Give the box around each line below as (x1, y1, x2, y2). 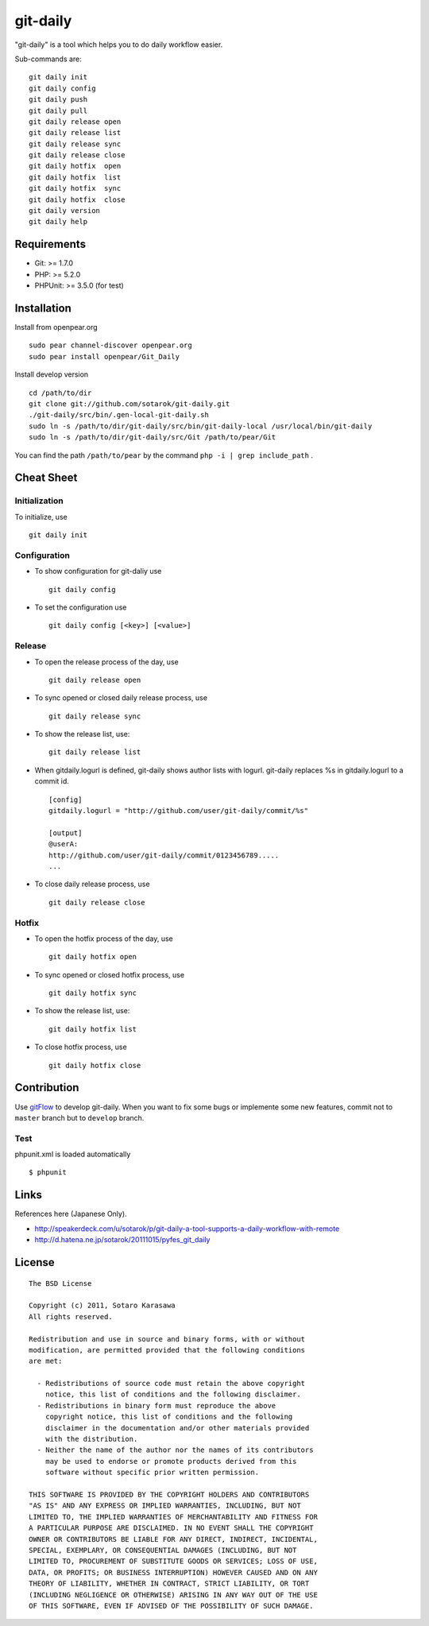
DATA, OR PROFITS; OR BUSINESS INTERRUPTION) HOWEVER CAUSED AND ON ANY (29, 1568, 318, 1577)
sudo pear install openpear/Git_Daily (29, 352, 180, 361)
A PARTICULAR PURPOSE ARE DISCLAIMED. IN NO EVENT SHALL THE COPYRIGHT (29, 1523, 314, 1533)
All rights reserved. (29, 1312, 113, 1321)
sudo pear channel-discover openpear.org (29, 341, 192, 350)
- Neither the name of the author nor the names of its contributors (37, 1446, 314, 1454)
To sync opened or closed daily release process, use (34, 693, 208, 703)
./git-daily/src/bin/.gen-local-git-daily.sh (29, 410, 210, 420)
